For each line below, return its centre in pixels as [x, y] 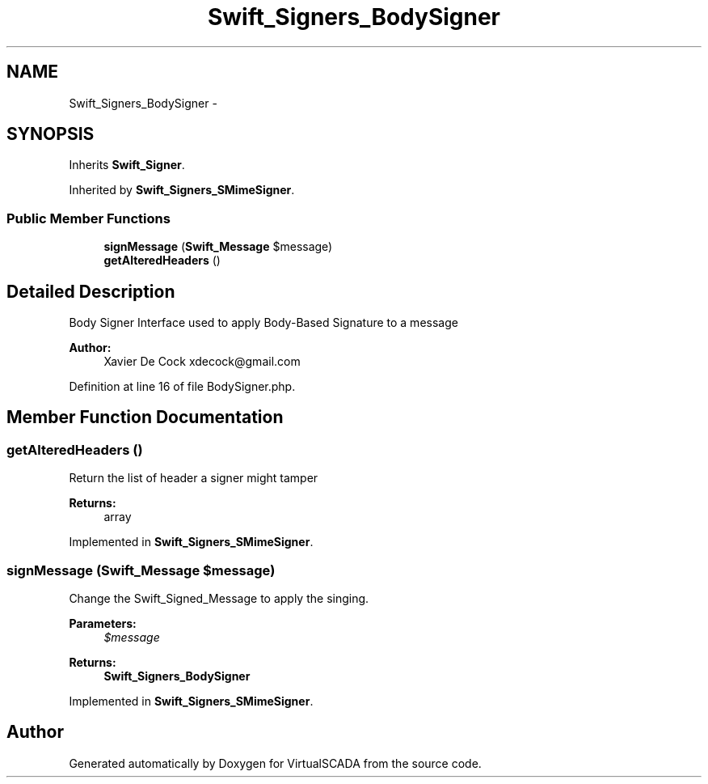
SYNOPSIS [51, 134]
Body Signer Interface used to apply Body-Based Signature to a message [263, 323]
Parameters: [103, 623]
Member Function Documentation [145, 417]
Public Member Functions [88, 218]
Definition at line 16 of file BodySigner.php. [182, 387]
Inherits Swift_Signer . [127, 165]
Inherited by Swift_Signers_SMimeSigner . [182, 190]
